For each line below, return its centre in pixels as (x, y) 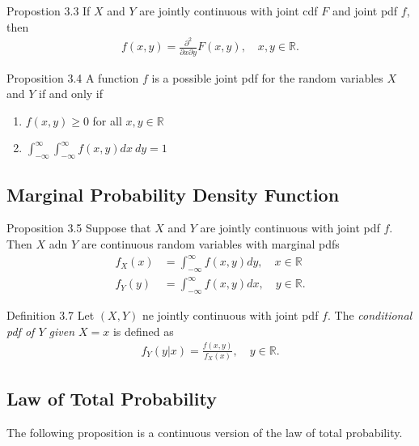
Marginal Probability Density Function (173, 194)
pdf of (21, 331)
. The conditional (370, 315)
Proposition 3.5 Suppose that (79, 228)
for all (107, 120)
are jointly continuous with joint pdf (290, 228)
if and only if (71, 93)
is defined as (143, 331)
